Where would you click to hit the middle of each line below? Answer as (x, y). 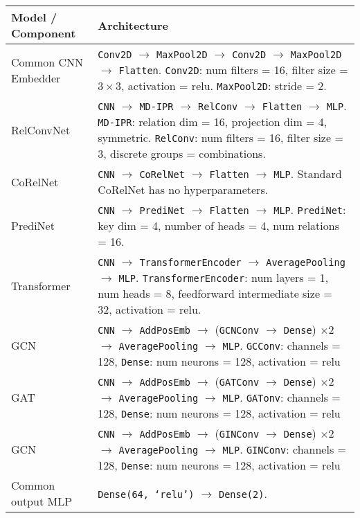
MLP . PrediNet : (310, 209)
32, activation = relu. (150, 309)
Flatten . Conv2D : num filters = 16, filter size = (233, 70)
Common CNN (47, 62)
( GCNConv (237, 329)
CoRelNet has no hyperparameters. (183, 189)
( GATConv (237, 381)
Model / (34, 17)
